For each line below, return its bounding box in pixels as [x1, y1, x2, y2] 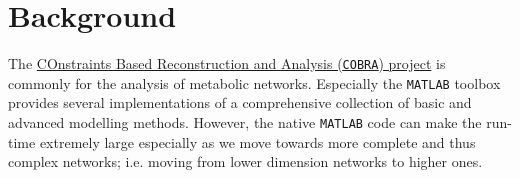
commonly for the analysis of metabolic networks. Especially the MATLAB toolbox [8, 72, 501, 93]
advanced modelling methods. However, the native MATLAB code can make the [8, 112, 482, 133]
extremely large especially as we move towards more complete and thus [39, 131, 476, 152]
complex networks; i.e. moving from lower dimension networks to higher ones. [8, 151, 483, 172]
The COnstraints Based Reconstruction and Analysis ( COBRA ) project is [8, 53, 446, 74]
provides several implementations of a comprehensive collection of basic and [8, 92, 472, 113]
